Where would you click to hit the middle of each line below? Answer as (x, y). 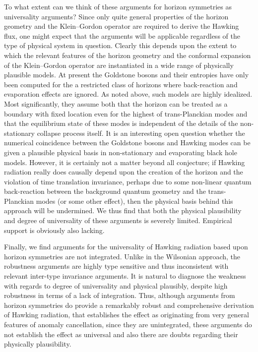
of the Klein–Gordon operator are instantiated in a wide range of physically (119, 65)
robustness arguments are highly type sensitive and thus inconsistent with (116, 266)
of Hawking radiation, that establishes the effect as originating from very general (127, 315)
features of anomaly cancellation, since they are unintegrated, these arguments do (128, 324)
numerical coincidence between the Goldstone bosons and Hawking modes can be (127, 143)
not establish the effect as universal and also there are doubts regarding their (121, 334)
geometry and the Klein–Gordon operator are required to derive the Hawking (122, 26)
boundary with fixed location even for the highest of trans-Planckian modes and (126, 113)
